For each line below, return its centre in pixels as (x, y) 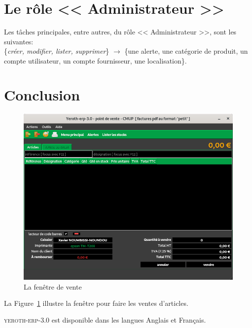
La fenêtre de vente (53, 286)
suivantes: (19, 41)
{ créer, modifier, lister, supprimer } (57, 51)
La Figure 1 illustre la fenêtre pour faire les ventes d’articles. (96, 303)
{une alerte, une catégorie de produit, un (186, 51)
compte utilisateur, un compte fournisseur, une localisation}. (95, 60)
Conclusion (42, 94)
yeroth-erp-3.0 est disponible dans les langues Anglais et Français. (105, 320)
